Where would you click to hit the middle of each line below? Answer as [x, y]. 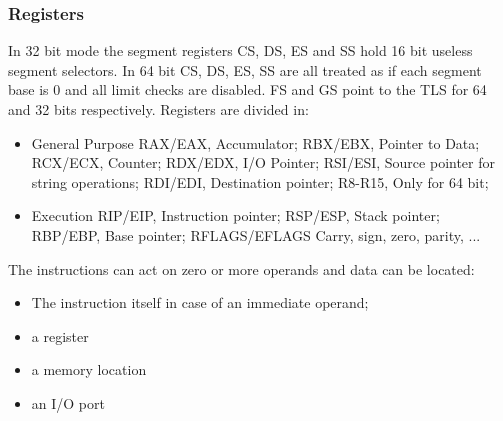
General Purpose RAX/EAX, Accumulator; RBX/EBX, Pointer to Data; [255, 142]
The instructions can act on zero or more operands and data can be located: [241, 268]
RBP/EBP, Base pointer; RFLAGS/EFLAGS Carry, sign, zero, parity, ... [256, 234]
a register [60, 335]
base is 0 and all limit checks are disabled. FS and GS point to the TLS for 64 [247, 89]
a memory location [89, 369]
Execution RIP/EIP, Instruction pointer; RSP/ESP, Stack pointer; [235, 215]
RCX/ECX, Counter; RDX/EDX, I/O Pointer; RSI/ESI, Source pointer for [263, 162]
